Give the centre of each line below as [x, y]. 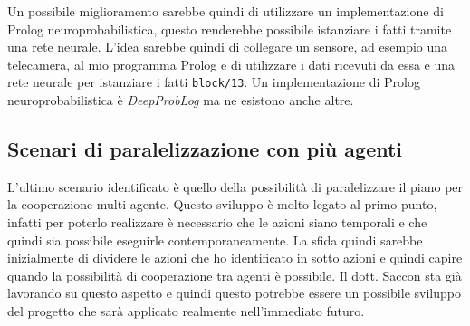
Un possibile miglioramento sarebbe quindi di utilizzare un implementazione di [225, 11]
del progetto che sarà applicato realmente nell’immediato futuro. [186, 310]
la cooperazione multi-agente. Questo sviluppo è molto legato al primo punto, [222, 204]
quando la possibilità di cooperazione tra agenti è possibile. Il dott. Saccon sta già [235, 275]
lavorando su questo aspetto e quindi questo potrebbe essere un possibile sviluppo [234, 293]
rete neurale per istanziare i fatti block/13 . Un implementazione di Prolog [214, 82]
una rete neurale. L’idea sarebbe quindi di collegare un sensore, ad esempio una [228, 47]
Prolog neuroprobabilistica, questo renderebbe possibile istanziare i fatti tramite [230, 29]
